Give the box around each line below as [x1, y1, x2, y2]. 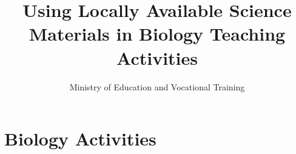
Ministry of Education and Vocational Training [69, 80, 245, 93]
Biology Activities [4, 126, 156, 151]
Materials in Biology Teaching [29, 21, 286, 46]
